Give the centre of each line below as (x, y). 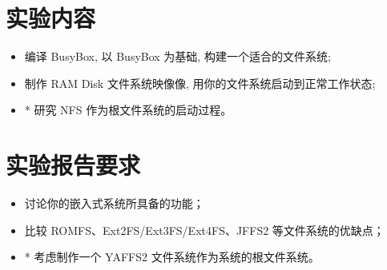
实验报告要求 (73, 165)
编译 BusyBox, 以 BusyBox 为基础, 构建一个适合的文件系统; (177, 56)
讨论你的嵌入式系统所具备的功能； (114, 203)
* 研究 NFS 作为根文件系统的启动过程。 (128, 110)
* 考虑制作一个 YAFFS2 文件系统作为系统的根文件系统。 (172, 257)
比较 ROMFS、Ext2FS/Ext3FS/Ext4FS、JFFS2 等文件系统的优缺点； (204, 230)
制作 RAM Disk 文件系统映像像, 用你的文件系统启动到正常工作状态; (200, 83)
